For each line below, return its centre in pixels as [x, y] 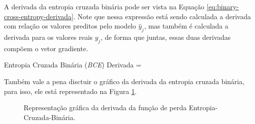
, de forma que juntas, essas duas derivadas [166, 37]
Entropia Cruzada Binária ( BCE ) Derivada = [73, 65]
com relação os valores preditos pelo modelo [70, 26]
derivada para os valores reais [48, 37]
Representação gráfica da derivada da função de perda [105, 108]
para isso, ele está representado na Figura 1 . [70, 91]
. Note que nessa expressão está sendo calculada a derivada [162, 16]
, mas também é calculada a [186, 26]
